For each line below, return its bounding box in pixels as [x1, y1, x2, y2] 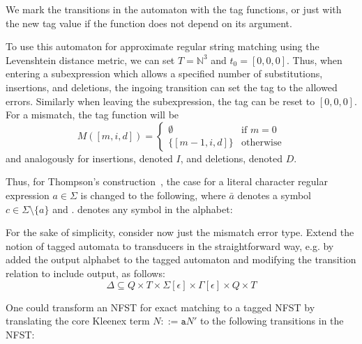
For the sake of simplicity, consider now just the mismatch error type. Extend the [6, 225, 354, 240]
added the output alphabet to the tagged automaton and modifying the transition [6, 252, 356, 267]
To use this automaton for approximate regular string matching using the [6, 39, 319, 54]
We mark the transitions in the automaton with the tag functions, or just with [6, 2, 342, 16]
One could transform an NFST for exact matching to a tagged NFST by [6, 299, 315, 314]
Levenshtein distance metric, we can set [6, 52, 175, 67]
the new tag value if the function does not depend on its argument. [6, 15, 292, 30]
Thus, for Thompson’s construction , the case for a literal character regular [6, 174, 328, 189]
